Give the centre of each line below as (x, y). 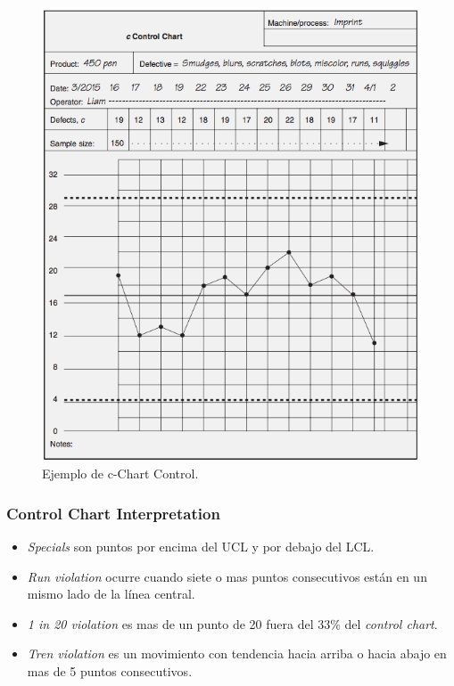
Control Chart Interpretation (113, 513)
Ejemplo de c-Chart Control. (120, 474)
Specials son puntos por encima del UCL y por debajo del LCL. (201, 547)
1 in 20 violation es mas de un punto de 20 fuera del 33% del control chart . (232, 623)
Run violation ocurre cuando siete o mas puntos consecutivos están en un (227, 576)
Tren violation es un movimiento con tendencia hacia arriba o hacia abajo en (237, 653)
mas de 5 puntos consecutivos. (110, 671)
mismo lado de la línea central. (111, 594)
